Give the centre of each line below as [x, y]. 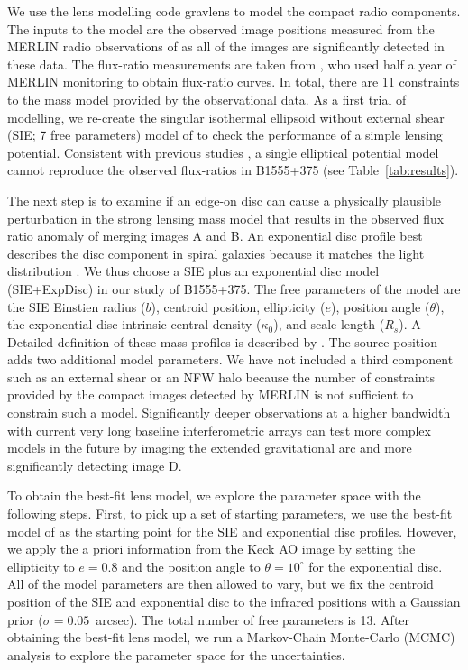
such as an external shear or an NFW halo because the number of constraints [221, 376]
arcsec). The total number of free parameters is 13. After [253, 619]
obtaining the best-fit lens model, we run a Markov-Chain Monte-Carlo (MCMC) [231, 637]
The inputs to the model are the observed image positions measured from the [221, 28]
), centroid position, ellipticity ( [238, 306]
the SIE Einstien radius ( [77, 306]
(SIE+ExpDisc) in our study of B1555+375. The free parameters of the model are [234, 288]
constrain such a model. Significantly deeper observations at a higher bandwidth [229, 413]
